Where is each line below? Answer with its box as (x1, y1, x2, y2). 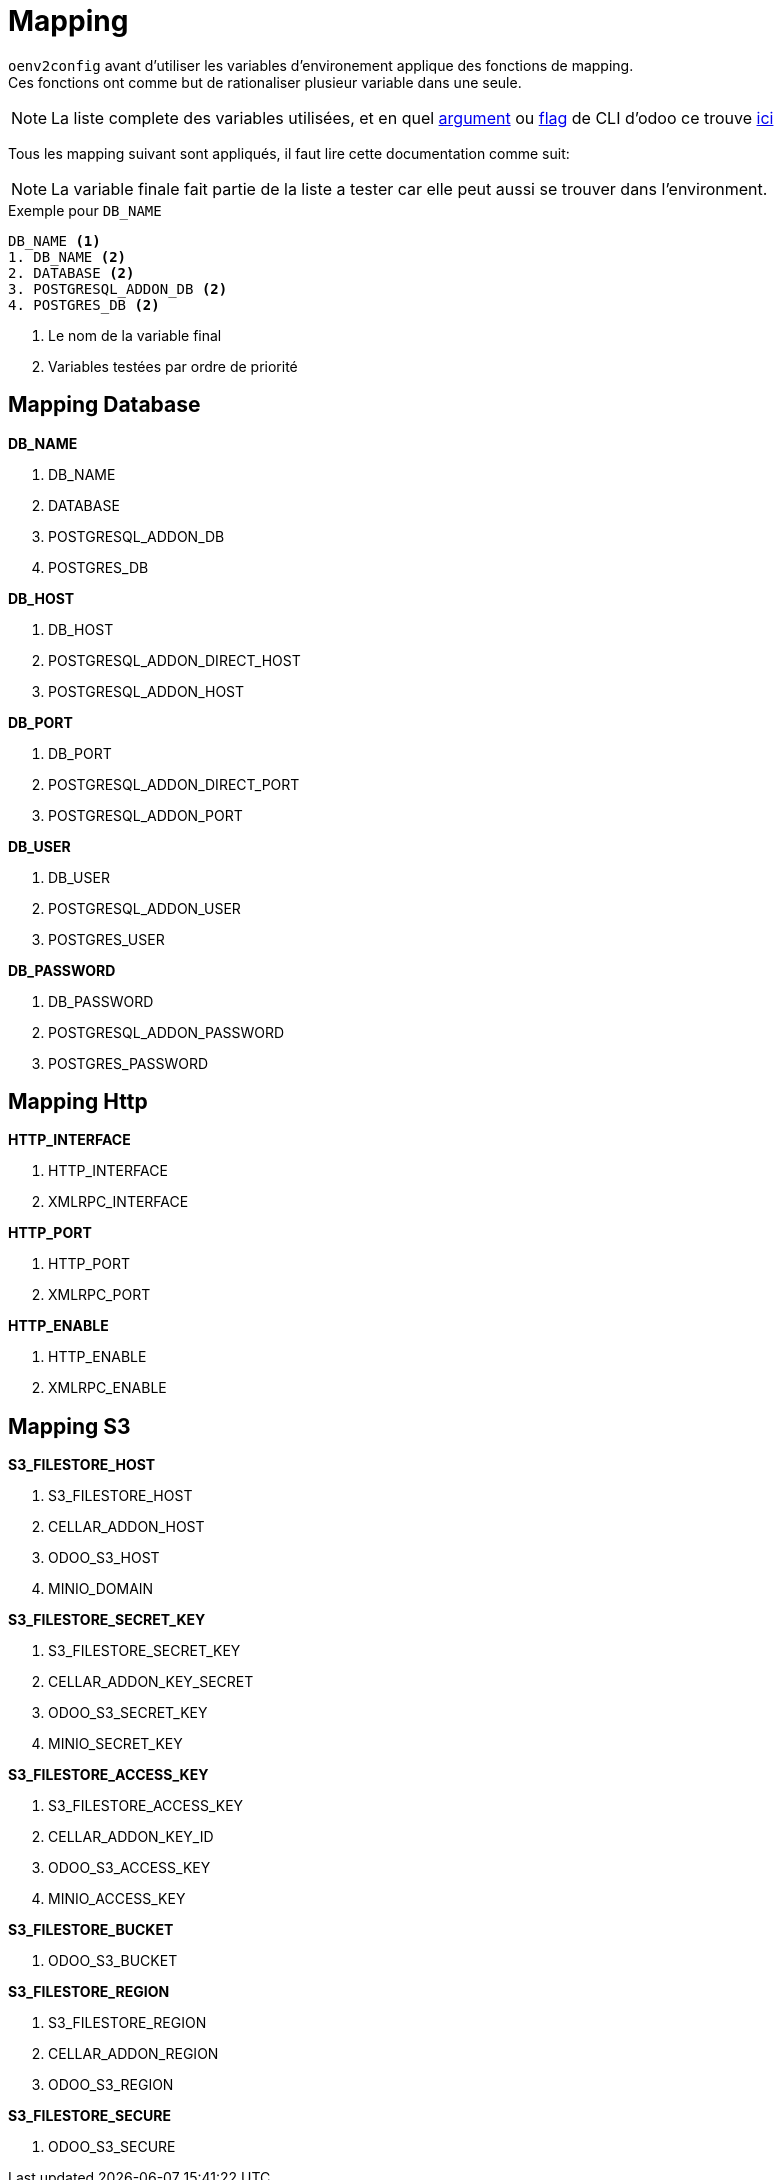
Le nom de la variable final (48, 326, 222, 344)
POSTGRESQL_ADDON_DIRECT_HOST (48, 651, 301, 669)
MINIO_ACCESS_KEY (48, 1890, 186, 1908)
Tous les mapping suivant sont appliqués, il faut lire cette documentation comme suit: (8, 144, 570, 162)
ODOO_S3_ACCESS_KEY (48, 1859, 211, 1877)
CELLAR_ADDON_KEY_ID (48, 1828, 214, 1846)
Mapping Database (8, 392, 201, 418)
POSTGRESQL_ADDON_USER (48, 899, 241, 917)
